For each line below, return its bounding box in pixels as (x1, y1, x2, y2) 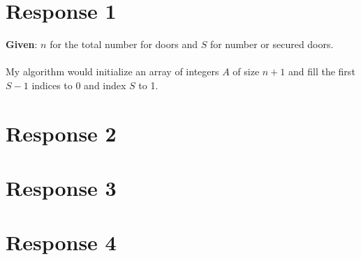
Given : (6, 37, 38, 52)
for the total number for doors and (50, 37, 198, 52)
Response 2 (6, 118, 117, 147)
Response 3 (6, 174, 117, 202)
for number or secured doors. (209, 37, 334, 52)
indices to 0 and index (31, 77, 126, 92)
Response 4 (6, 228, 117, 257)
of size (233, 64, 260, 79)
